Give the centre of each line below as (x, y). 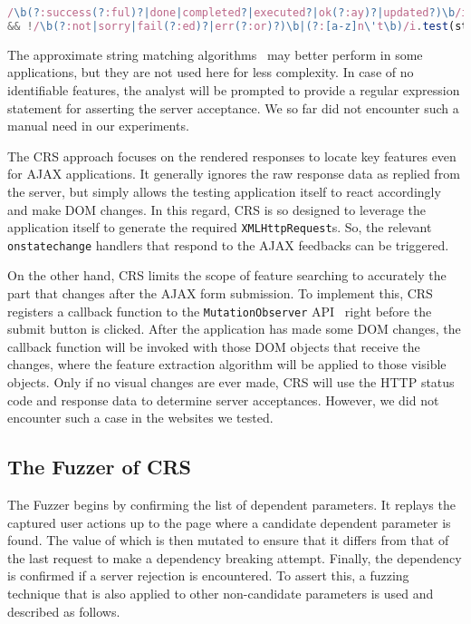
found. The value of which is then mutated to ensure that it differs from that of (228, 540)
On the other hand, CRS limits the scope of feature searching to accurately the (227, 275)
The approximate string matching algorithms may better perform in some (215, 54)
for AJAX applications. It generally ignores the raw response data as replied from (234, 174)
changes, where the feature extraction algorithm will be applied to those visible (227, 364)
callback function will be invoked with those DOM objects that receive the (214, 346)
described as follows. (64, 611)
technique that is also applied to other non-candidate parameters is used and (221, 593)
